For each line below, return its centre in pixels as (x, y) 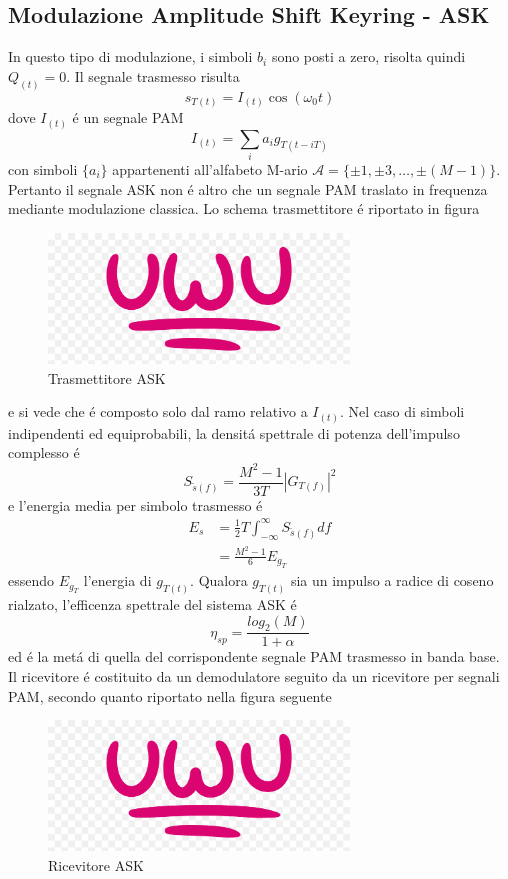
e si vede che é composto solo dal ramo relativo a (158, 411)
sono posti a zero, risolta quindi (368, 56)
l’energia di (117, 580)
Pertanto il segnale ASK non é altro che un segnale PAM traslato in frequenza (248, 188)
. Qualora (219, 580)
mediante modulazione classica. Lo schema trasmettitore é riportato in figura (244, 208)
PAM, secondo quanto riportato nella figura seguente (170, 695)
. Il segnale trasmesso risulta (153, 75)
